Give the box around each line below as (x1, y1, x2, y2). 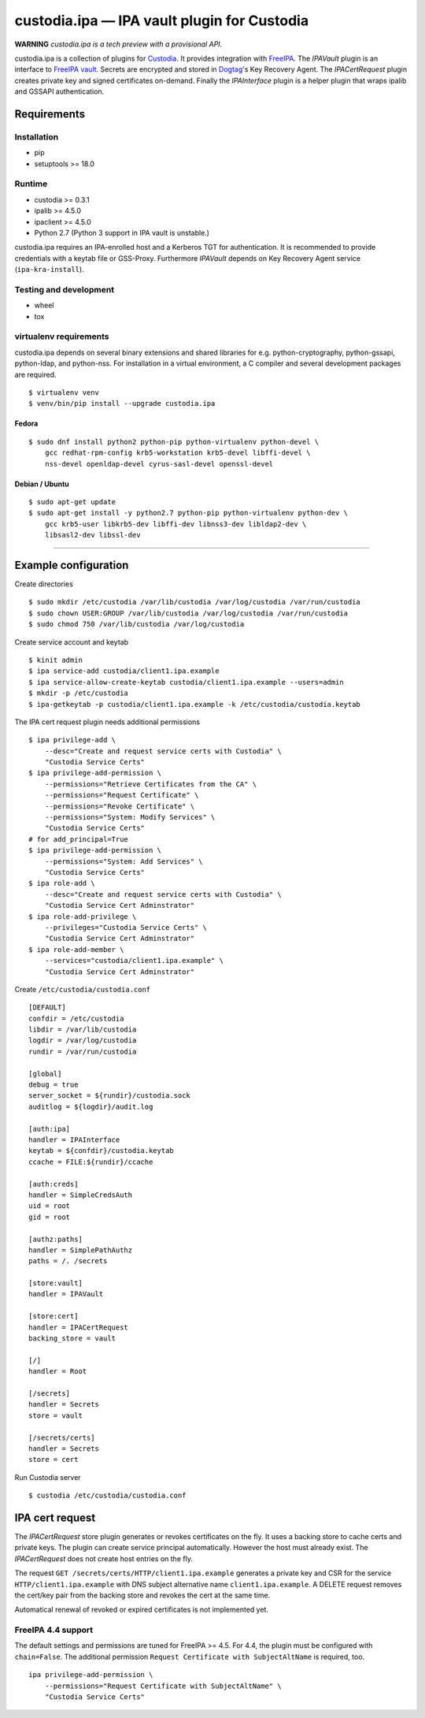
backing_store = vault (28, 1334, 116, 1343)
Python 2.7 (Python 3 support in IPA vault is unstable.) (34, 228, 210, 237)
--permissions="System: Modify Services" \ (44, 813, 216, 822)
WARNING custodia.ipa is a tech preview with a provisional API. (14, 39, 223, 49)
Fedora (14, 418, 39, 429)
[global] (28, 1069, 62, 1078)
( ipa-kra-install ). (14, 265, 84, 274)
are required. (14, 370, 57, 379)
